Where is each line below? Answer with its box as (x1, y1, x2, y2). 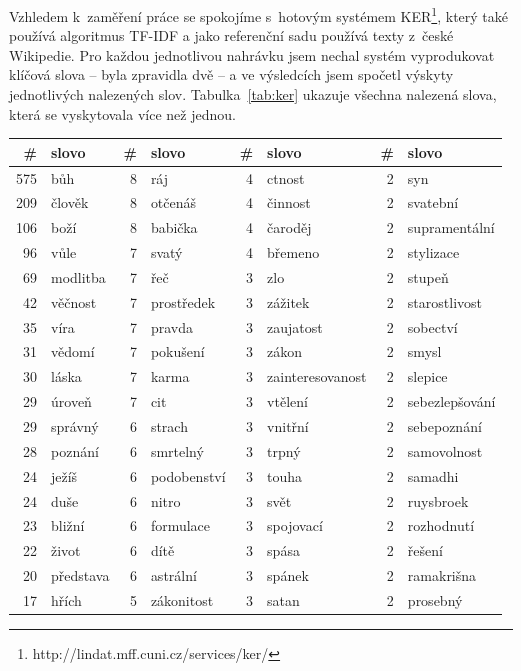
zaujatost (267, 316, 323, 337)
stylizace (407, 242, 460, 263)
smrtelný (150, 440, 204, 461)
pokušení (150, 341, 205, 362)
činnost (267, 192, 311, 213)
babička (150, 217, 198, 238)
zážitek (267, 291, 310, 312)
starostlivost (407, 291, 483, 312)
